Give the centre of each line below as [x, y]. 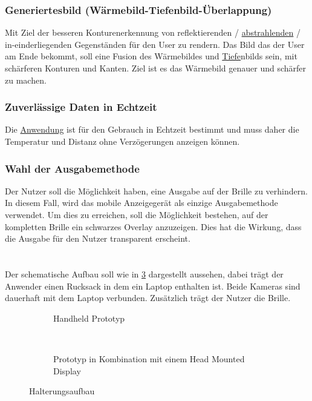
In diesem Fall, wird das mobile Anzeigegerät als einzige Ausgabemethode [141, 203]
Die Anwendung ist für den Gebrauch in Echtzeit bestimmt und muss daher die [152, 129]
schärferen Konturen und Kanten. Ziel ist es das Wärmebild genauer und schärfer [156, 68]
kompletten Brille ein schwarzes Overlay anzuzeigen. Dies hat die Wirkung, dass [153, 226]
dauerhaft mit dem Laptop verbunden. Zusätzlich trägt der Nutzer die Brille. [148, 298]
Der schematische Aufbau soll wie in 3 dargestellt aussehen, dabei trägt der [144, 273]
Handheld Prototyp [89, 318]
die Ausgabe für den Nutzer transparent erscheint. [98, 238]
